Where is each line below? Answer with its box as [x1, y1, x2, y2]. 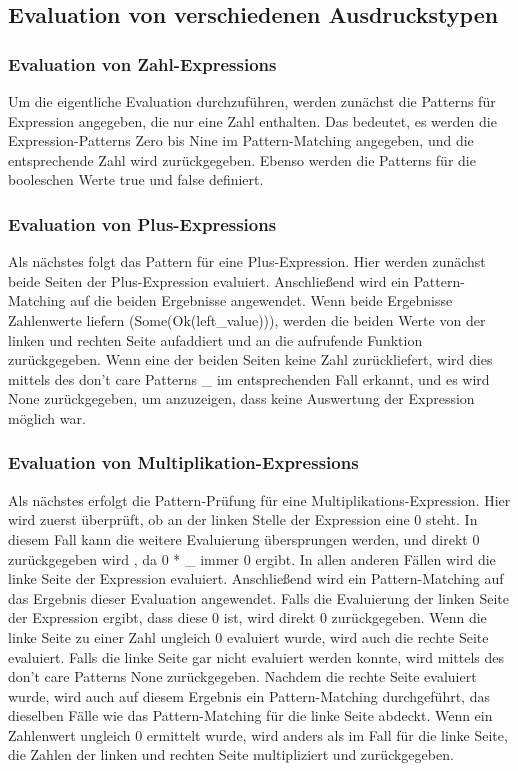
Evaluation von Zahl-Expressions [8, 51, 277, 76]
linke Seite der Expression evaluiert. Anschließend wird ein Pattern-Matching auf [8, 568, 504, 589]
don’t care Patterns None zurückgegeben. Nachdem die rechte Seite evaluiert [8, 666, 477, 687]
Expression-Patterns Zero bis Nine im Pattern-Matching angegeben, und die [8, 130, 474, 151]
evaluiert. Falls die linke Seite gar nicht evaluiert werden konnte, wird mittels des [8, 646, 505, 667]
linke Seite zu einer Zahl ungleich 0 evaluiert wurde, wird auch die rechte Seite [8, 626, 489, 647]
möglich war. [8, 407, 86, 428]
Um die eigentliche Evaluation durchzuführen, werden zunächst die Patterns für [8, 91, 496, 111]
